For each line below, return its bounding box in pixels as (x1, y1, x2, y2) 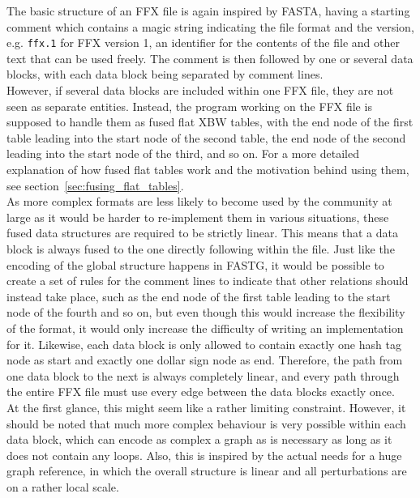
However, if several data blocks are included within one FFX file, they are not (6, 82, 394, 99)
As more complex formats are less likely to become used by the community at (6, 193, 392, 210)
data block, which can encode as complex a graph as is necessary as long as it (6, 431, 392, 448)
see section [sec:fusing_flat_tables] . (6, 177, 184, 194)
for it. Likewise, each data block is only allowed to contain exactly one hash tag (6, 335, 401, 352)
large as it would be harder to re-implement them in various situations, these (6, 208, 389, 225)
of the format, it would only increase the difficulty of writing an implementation (6, 319, 404, 336)
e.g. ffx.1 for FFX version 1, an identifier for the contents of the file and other (6, 34, 400, 51)
